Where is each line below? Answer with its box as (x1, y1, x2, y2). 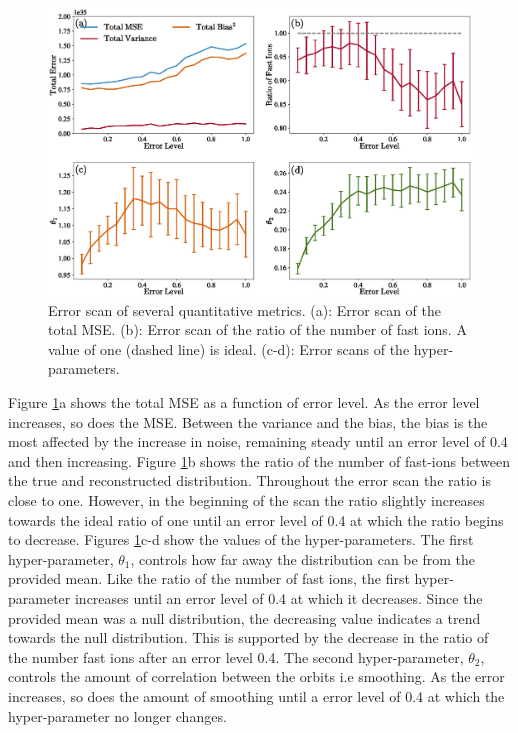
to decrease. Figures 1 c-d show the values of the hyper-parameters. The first (8, 529, 474, 550)
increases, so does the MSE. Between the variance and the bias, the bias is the (8, 411, 488, 432)
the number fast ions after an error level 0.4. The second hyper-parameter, (8, 646, 464, 667)
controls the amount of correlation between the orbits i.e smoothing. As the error (8, 666, 505, 687)
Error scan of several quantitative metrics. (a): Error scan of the (48, 299, 442, 320)
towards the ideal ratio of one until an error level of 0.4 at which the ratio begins (8, 509, 504, 530)
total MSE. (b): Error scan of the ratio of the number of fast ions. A (48, 319, 467, 340)
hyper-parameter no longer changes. (8, 705, 227, 726)
